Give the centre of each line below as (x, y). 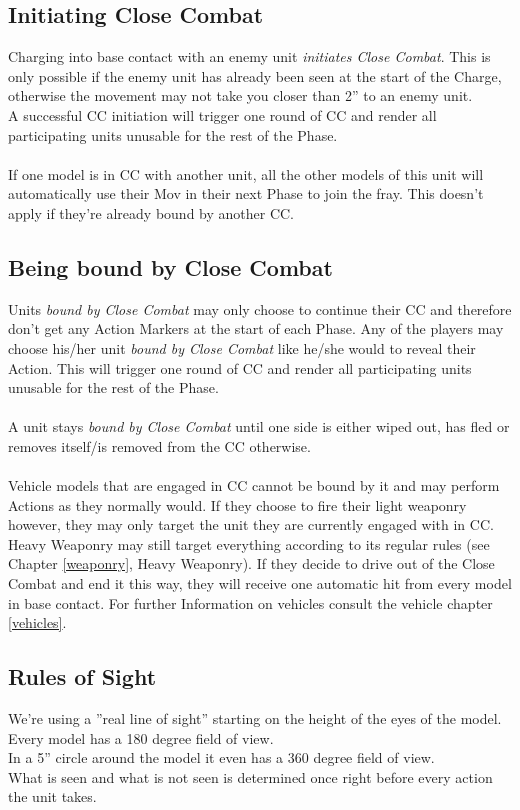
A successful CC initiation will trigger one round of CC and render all (222, 114)
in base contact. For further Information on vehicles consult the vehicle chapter (250, 602)
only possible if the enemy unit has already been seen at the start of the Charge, (255, 75)
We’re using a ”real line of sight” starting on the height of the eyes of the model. (255, 718)
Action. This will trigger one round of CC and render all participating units (240, 367)
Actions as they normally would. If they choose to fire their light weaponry (237, 504)
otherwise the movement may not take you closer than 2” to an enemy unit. (240, 95)
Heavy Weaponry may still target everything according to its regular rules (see (249, 543)
